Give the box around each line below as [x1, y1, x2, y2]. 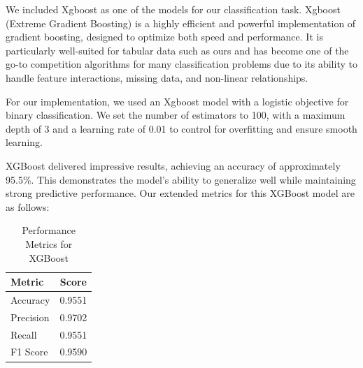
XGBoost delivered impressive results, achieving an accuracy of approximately [6, 158, 341, 172]
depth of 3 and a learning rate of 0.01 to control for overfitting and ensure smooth [6, 121, 357, 135]
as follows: [6, 199, 50, 214]
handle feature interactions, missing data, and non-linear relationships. [6, 70, 308, 84]
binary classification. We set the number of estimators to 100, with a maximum [6, 108, 346, 122]
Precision [10, 309, 50, 324]
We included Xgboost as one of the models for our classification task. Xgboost [6, 2, 341, 16]
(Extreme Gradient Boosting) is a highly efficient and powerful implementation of [6, 15, 356, 30]
